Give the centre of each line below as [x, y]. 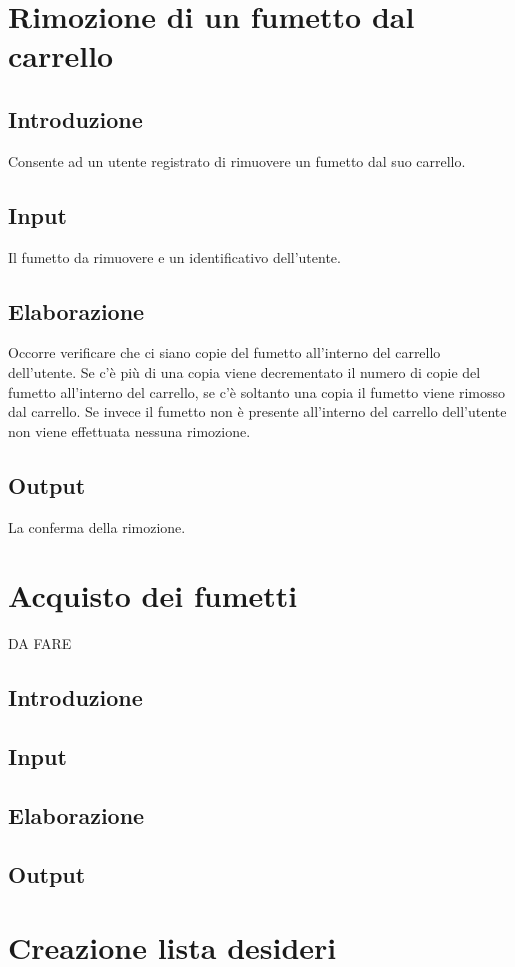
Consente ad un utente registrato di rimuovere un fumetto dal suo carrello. [237, 160]
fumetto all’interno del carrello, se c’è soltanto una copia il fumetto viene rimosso [257, 391]
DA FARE [40, 643]
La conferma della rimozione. [97, 526]
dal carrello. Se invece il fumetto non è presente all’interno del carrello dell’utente [257, 411]
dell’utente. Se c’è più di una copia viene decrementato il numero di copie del [244, 371]
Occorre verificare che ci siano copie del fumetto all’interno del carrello [224, 352]
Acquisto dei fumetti [153, 595]
